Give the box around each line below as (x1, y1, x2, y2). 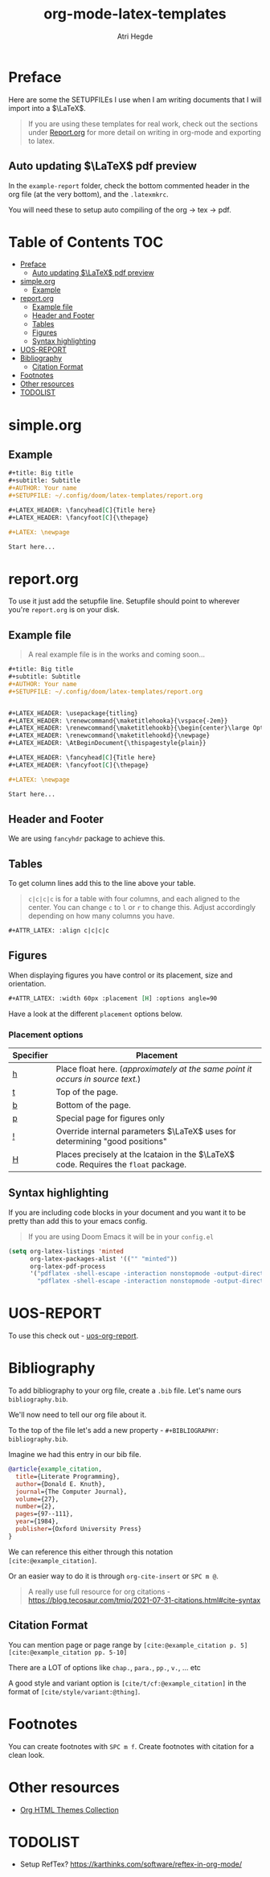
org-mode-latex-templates (43, 5, 227, 23)
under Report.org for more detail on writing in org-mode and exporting (27, 127, 261, 137)
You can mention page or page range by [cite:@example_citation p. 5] (8, 1640, 248, 1649)
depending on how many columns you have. (27, 911, 175, 921)
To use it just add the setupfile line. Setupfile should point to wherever (8, 596, 240, 606)
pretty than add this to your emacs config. (8, 1216, 148, 1225)
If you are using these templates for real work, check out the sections (27, 118, 259, 129)
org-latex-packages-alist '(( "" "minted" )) (29, 1254, 178, 1263)
